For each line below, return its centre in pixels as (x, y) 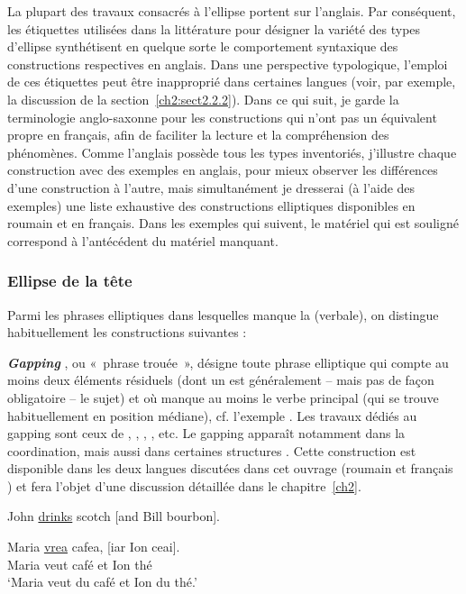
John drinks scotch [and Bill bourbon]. (114, 516)
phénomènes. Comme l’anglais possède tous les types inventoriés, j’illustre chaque (232, 152)
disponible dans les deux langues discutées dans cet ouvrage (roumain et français (230, 468)
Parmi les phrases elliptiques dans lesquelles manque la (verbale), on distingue (223, 314)
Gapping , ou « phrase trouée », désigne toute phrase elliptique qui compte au (228, 362)
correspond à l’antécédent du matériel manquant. (143, 240)
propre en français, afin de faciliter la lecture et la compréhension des (198, 135)
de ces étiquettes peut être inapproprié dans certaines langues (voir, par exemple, (232, 82)
